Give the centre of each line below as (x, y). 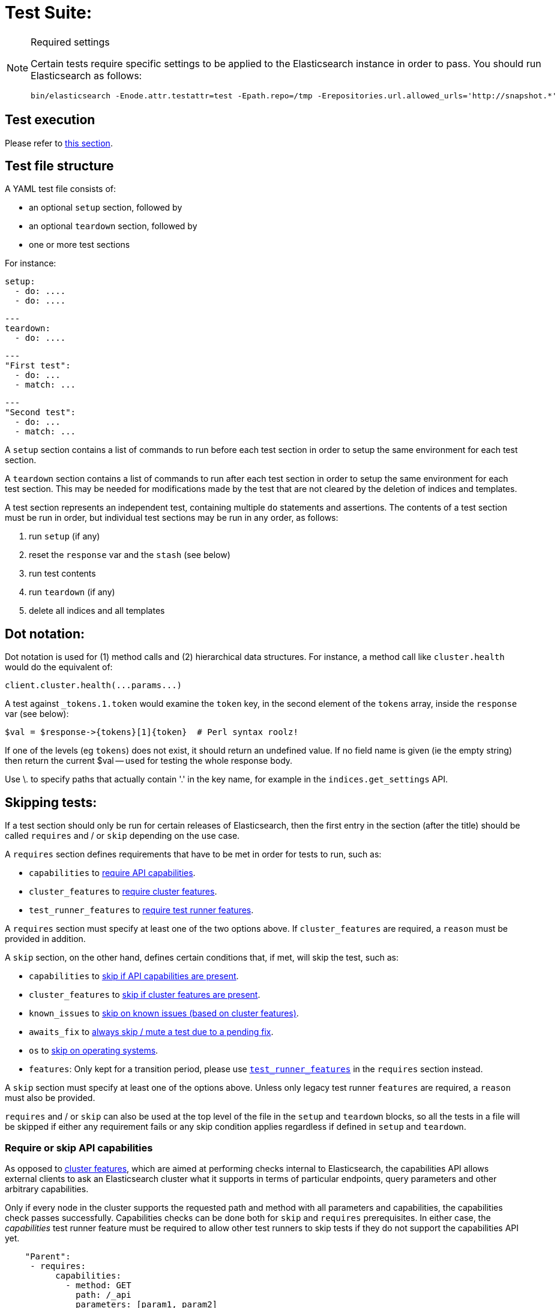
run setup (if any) (65, 536)
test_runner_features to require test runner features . (141, 910)
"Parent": (48, 1256)
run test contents (62, 574)
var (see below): (37, 714)
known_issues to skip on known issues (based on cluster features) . (164, 1013)
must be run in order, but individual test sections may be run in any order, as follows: (172, 518)
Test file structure (59, 166)
